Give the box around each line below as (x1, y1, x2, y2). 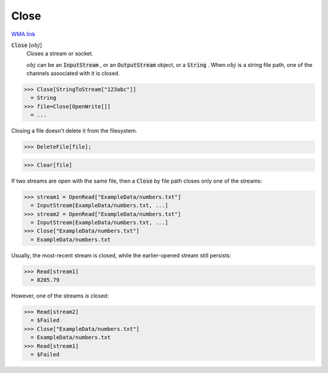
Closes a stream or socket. (26, 50, 94, 57)
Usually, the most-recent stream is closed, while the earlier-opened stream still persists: (11, 251, 231, 259)
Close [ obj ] (11, 41, 43, 49)
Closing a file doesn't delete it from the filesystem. (11, 127, 138, 134)
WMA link (11, 30, 36, 38)
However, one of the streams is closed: (11, 292, 109, 299)
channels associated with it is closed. (26, 70, 120, 77)
